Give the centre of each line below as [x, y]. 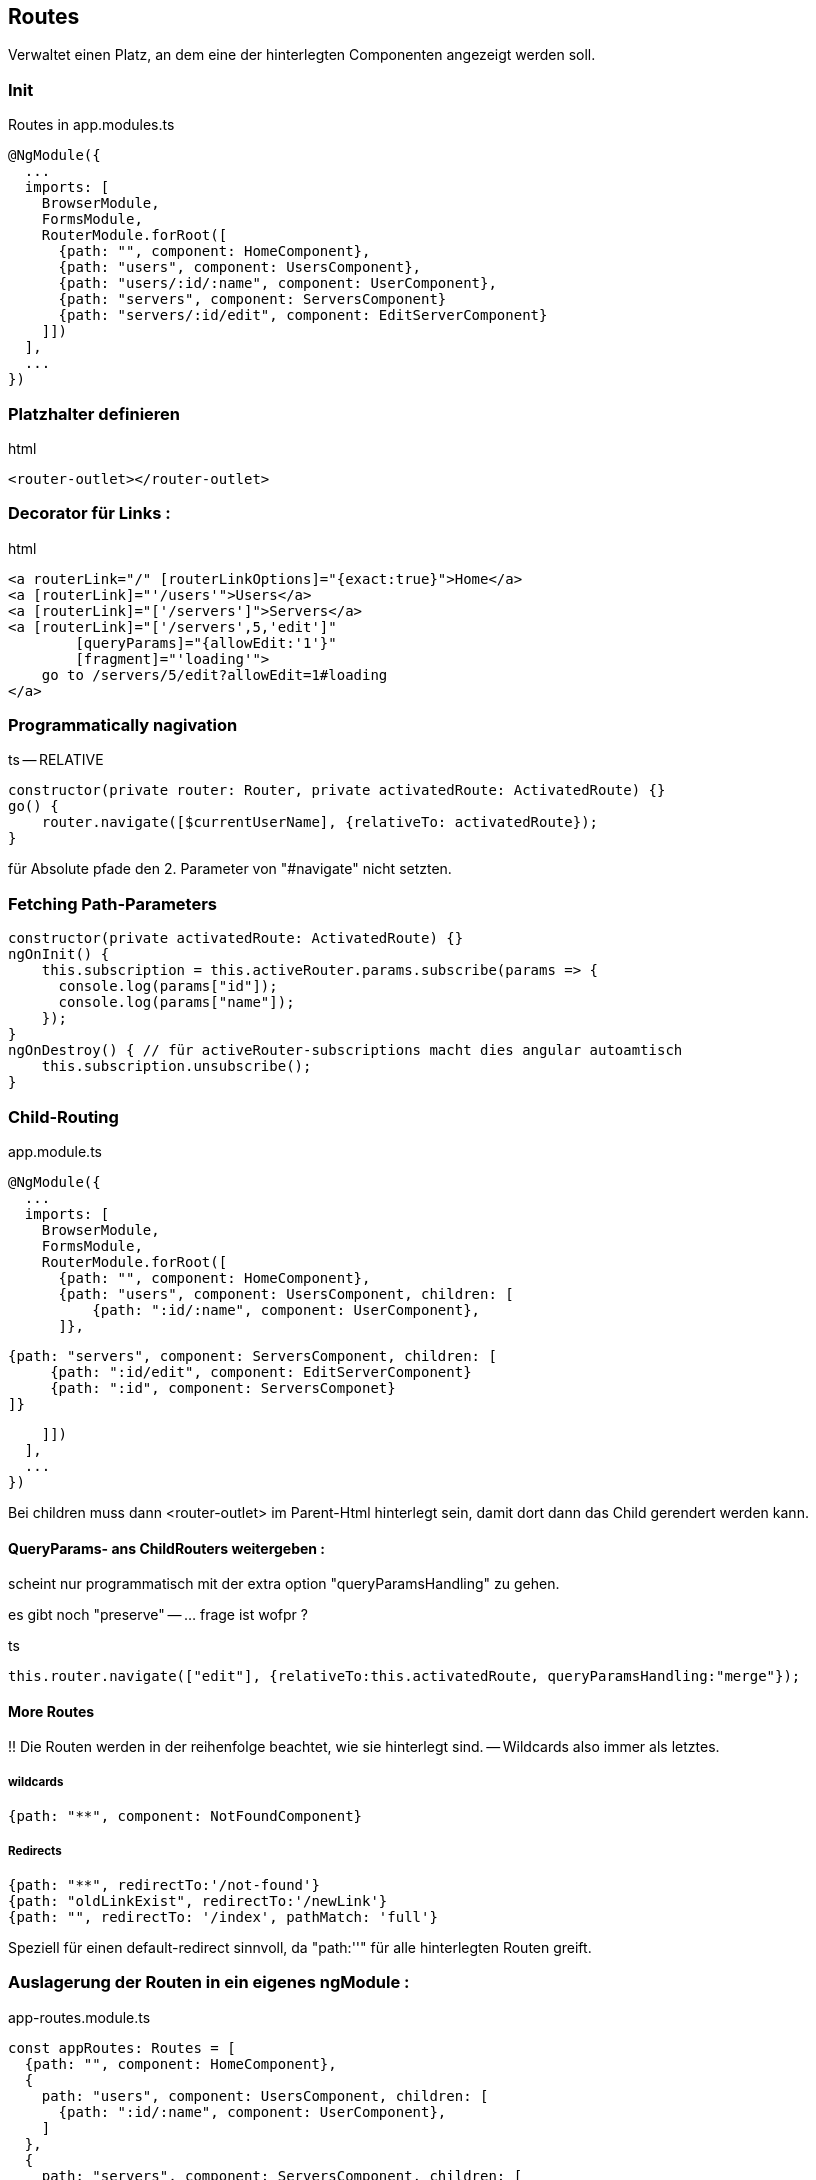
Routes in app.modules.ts [91, 125]
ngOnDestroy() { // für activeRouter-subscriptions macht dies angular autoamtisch [345, 1050]
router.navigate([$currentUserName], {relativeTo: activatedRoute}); [320, 822]
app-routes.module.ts [79, 2017]
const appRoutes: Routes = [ [122, 2047]
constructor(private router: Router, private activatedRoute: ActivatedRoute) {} [337, 790]
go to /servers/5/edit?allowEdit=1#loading [214, 674]
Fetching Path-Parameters [113, 903]
